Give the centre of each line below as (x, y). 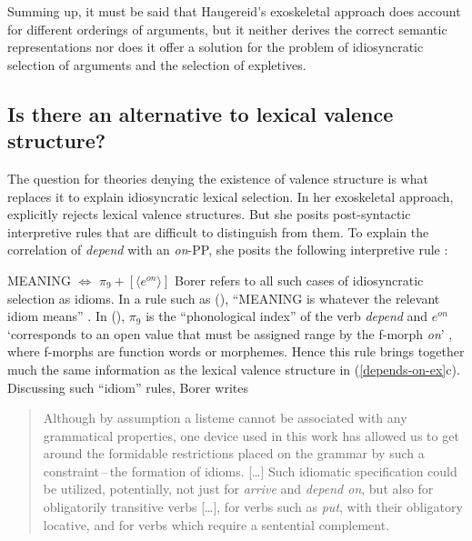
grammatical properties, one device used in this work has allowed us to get (251, 435)
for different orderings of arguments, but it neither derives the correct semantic (227, 29)
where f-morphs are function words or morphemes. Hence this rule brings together (236, 351)
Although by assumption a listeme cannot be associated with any (225, 418)
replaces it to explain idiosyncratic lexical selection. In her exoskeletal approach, (231, 196)
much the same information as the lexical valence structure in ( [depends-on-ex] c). (234, 369)
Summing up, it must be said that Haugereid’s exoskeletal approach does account (234, 11)
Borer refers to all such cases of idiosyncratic (299, 280)
